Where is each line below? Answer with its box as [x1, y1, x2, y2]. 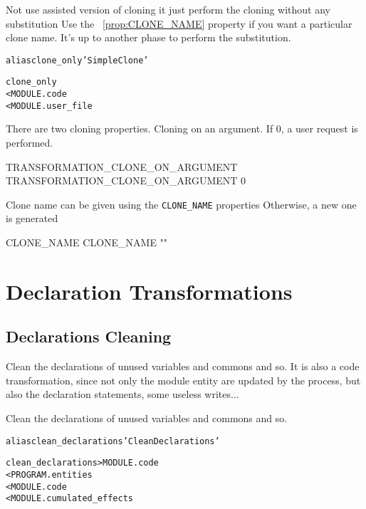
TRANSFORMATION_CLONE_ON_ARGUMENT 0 [6, 173, 246, 188]
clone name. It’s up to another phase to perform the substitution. [6, 30, 291, 45]
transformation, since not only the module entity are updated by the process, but [6, 372, 361, 387]
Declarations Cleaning [6, 325, 172, 347]
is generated [6, 211, 58, 226]
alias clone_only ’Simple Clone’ [6, 55, 149, 65]
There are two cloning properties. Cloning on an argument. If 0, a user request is [6, 121, 358, 136]
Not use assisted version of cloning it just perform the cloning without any [6, 2, 330, 16]
